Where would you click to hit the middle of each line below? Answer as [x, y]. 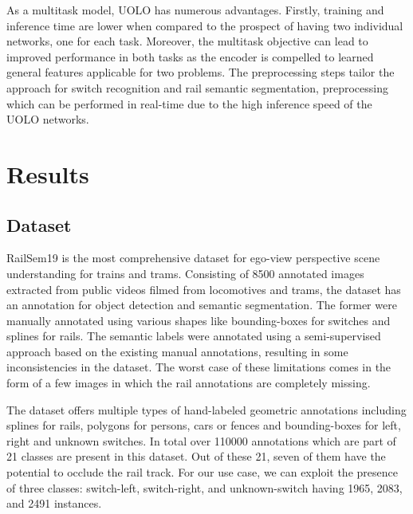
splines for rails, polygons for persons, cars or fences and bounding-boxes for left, [204, 425]
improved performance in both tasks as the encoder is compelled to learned [190, 56]
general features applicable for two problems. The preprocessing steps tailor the [201, 72]
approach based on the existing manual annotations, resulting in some [177, 351]
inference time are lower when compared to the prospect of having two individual [205, 25]
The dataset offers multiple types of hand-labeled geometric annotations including [206, 409]
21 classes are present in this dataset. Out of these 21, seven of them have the [196, 456]
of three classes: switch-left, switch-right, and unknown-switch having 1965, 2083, [205, 487]
